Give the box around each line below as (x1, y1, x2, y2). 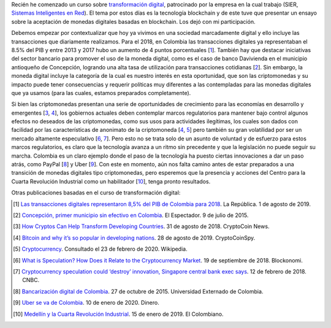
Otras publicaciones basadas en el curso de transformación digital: (11, 189, 181, 196)
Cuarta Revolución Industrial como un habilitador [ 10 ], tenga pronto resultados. (11, 178, 211, 185)
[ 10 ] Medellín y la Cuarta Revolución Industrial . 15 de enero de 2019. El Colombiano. (13, 310, 224, 318)
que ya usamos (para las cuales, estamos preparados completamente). (11, 89, 191, 96)
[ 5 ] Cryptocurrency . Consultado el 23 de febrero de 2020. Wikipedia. (13, 245, 188, 253)
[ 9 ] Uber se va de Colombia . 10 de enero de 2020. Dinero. (13, 299, 159, 307)
